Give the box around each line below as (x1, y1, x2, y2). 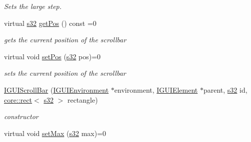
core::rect (4, 94, 32, 105)
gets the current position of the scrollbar (4, 34, 126, 45)
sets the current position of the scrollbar (4, 68, 126, 78)
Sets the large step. (4, 1, 62, 11)
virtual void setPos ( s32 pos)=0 (4, 51, 101, 61)
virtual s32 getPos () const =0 (4, 17, 96, 28)
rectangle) (67, 94, 98, 105)
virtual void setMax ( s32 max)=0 (4, 128, 106, 138)
